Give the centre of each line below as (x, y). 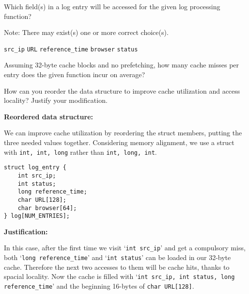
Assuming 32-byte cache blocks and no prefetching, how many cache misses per (122, 65)
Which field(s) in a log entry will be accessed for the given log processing (112, 6)
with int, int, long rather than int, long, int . (80, 152)
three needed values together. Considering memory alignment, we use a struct (119, 142)
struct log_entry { (35, 168)
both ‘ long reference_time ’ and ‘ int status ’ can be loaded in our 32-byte (117, 257)
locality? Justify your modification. (56, 100)
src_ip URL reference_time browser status (71, 49)
